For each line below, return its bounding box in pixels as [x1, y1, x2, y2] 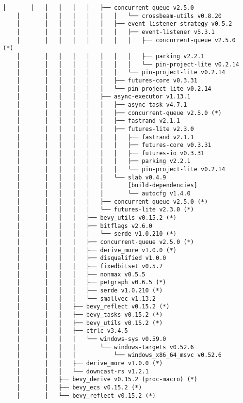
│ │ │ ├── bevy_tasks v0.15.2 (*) [16, 311, 163, 318]
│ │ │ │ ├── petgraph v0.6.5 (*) [16, 279, 166, 286]
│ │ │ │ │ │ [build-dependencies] [16, 182, 197, 189]
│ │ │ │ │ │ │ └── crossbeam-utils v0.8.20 [16, 12, 222, 19]
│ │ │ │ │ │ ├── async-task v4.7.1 [16, 101, 187, 108]
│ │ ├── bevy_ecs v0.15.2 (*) [16, 384, 142, 391]
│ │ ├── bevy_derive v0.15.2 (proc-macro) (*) [16, 376, 197, 383]
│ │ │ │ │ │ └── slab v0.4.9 [16, 174, 166, 181]
